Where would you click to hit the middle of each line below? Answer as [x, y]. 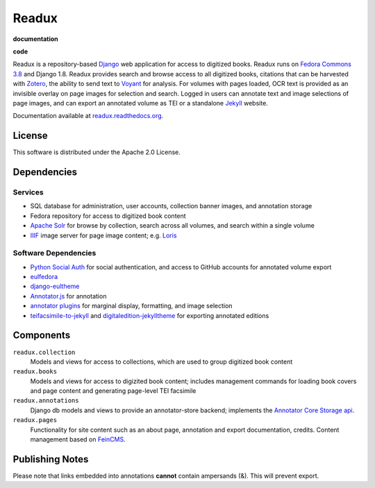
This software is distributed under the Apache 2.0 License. [97, 152]
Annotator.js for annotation [68, 296]
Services [28, 192]
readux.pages [35, 420]
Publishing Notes [51, 459]
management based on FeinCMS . [78, 439]
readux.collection [44, 352]
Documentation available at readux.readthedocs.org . [88, 116]
